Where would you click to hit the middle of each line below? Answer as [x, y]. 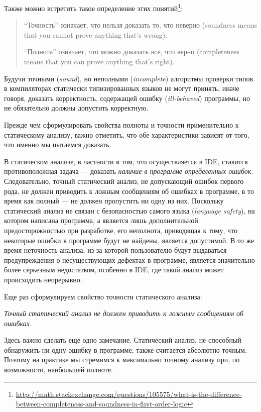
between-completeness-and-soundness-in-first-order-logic [101, 404]
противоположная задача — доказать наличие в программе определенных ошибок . [129, 171]
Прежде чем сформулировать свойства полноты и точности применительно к [121, 125]
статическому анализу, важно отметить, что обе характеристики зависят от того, [127, 134]
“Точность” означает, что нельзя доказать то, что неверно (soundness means [140, 25]
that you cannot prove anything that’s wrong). [96, 34]
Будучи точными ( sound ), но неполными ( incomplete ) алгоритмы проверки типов [129, 78]
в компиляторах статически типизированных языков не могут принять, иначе [122, 88]
